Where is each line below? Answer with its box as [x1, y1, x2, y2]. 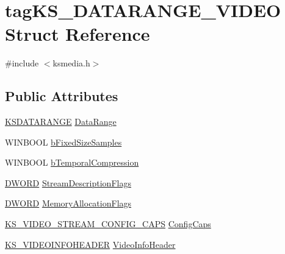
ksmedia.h [52, 57, 90, 69]
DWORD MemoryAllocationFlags [5, 197, 132, 210]
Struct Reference [5, 21, 150, 46]
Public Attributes [5, 86, 118, 105]
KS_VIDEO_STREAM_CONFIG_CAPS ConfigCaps [5, 217, 211, 230]
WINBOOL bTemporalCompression [5, 156, 139, 169]
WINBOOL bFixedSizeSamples [5, 135, 122, 148]
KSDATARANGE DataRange [5, 115, 117, 128]
